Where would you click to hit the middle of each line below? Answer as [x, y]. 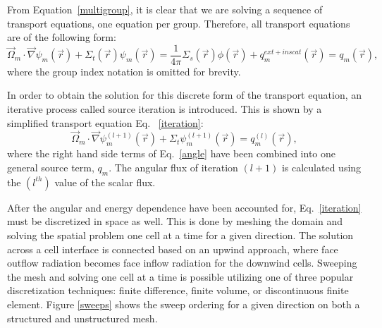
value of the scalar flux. [105, 182]
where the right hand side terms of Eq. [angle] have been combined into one [171, 153]
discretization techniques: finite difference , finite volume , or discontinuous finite [178, 290]
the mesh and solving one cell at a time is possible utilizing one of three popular [180, 276]
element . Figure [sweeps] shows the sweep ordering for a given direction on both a [184, 304]
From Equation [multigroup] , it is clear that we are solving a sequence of [165, 9]
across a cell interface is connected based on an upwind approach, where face [173, 249]
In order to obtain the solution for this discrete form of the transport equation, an [185, 95]
